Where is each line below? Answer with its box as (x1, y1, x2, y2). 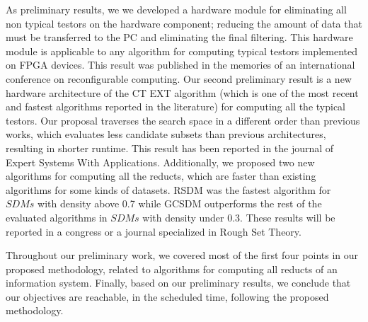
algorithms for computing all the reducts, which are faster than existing (6, 168, 316, 183)
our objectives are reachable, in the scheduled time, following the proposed (6, 289, 329, 304)
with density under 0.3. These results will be (142, 209, 335, 224)
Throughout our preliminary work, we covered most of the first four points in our (6, 248, 359, 263)
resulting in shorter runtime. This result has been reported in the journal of (6, 140, 334, 155)
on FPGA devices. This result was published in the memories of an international (6, 57, 355, 72)
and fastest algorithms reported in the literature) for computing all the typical (6, 99, 346, 114)
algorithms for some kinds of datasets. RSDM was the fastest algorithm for (6, 182, 331, 197)
